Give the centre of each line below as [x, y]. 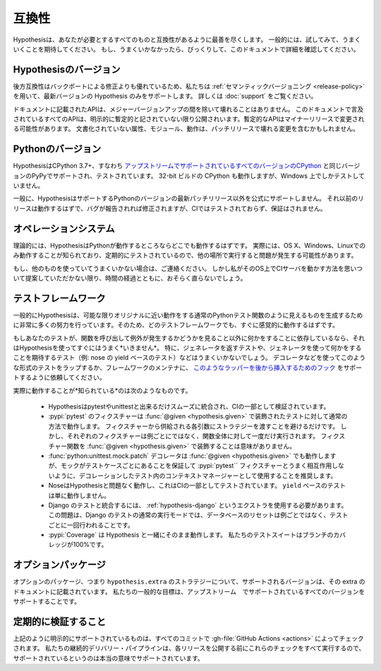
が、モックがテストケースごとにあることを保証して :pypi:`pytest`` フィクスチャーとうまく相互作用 [190, 466]
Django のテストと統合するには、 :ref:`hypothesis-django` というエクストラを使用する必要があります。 [198, 505]
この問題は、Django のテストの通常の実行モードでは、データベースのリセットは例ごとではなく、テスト [198, 515]
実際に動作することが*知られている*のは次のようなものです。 [102, 390]
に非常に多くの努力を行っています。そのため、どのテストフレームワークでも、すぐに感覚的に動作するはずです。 [176, 325]
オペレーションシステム [64, 228]
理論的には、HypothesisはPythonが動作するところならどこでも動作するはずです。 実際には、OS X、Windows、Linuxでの [189, 245]
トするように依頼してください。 [59, 377]
